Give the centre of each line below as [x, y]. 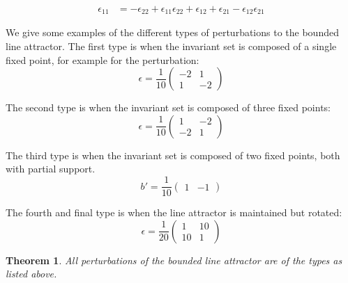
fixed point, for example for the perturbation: [103, 59]
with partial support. [51, 169]
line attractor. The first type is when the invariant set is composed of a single [171, 46]
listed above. [31, 274]
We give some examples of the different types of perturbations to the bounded [172, 32]
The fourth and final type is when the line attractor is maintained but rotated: [174, 212]
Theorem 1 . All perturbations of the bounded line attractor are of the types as [174, 260]
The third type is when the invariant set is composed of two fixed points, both [173, 155]
